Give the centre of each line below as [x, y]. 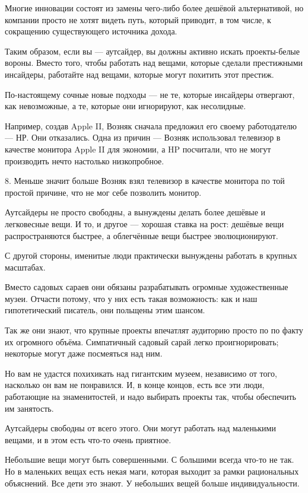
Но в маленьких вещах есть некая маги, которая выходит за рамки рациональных [152, 471]
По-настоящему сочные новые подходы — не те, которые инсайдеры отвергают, [150, 94]
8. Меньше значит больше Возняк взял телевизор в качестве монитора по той [145, 181]
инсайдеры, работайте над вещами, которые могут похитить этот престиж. [139, 74]
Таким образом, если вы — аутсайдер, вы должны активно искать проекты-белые [152, 51]
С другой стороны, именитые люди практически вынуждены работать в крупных [151, 255]
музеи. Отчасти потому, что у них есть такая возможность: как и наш [131, 298]
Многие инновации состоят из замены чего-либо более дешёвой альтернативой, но [154, 8]
